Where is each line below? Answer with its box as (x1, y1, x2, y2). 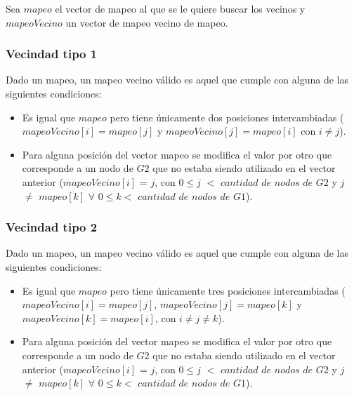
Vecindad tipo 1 (6, 45, 98, 62)
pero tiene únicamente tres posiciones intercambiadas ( (110, 283, 346, 297)
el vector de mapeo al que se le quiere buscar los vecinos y (55, 1, 306, 15)
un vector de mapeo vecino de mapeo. (65, 15, 228, 29)
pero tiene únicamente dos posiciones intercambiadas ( (110, 109, 344, 124)
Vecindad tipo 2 (6, 218, 98, 236)
